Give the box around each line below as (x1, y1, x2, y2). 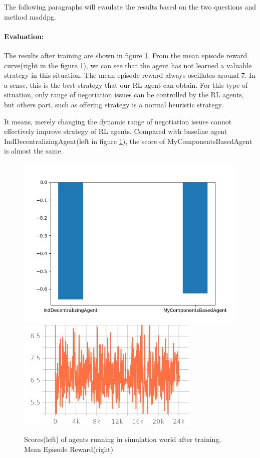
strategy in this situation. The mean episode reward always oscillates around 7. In (4, 70, 255, 80)
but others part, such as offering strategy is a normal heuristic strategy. (4, 99, 223, 109)
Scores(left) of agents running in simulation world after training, (24, 434, 221, 444)
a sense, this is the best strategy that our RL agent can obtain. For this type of (4, 79, 248, 90)
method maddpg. (4, 11, 56, 22)
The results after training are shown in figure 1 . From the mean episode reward (4, 50, 247, 60)
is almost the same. (4, 145, 63, 156)
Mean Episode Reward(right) (24, 443, 113, 454)
